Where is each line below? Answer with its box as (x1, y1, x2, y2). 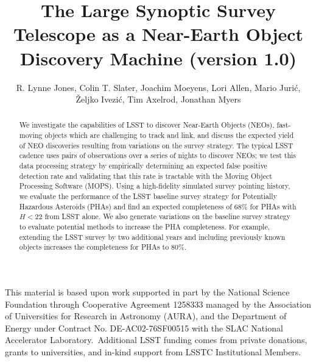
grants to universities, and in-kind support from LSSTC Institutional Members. (5, 345, 301, 358)
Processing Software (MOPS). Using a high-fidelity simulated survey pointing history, (19, 181, 290, 191)
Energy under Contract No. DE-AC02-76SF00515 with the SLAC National (5, 321, 283, 334)
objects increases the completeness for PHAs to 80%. (19, 242, 187, 252)
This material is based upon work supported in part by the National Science (5, 286, 290, 299)
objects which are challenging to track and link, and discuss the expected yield (44, 130, 293, 140)
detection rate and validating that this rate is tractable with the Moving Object (19, 170, 272, 181)
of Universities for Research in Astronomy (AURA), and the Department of (5, 310, 287, 322)
